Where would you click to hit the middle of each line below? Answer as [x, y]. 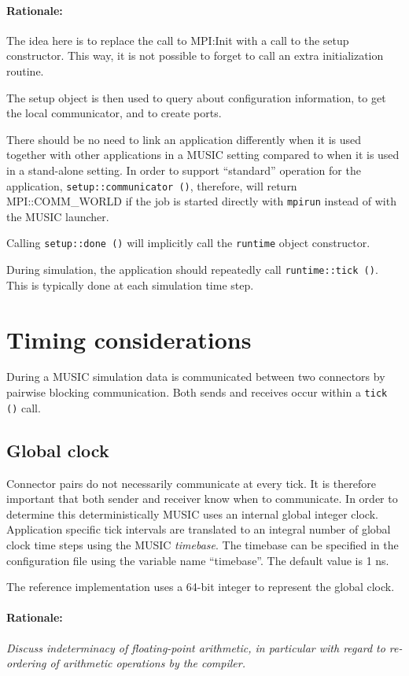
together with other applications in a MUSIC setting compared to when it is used [203, 155]
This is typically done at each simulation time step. [130, 284]
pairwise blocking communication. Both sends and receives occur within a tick [197, 392]
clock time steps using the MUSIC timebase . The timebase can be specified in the [203, 544]
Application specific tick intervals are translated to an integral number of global [199, 529]
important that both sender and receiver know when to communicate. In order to [202, 499]
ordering [26, 663]
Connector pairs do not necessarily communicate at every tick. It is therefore [191, 483]
